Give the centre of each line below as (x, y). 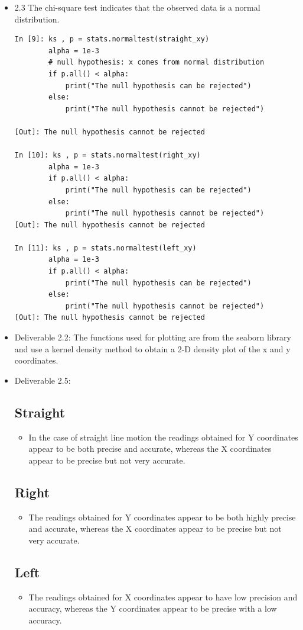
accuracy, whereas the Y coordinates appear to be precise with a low (153, 608)
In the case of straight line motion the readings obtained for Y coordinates (163, 437)
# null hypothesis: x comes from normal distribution (157, 62)
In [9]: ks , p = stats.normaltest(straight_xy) (112, 39)
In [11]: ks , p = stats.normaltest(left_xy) (105, 248)
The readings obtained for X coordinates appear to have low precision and (163, 597)
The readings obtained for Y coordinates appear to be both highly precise (162, 517)
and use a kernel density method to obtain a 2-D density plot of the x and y (152, 348)
